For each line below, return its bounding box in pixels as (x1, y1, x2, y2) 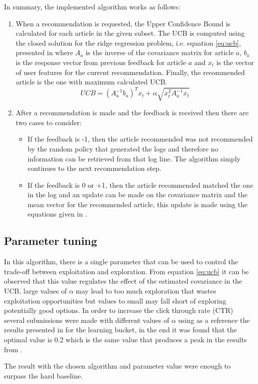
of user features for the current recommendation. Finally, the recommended (15, 67, 245, 77)
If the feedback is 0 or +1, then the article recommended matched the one (27, 179, 254, 190)
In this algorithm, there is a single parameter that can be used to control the (4, 256, 238, 267)
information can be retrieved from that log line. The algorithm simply (27, 153, 241, 163)
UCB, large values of (4, 286, 67, 296)
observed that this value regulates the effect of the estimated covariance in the (4, 276, 243, 286)
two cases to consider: (15, 117, 82, 127)
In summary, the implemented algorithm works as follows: (4, 1, 180, 11)
